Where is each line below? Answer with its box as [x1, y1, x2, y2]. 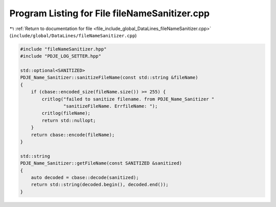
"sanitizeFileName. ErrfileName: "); [63, 103, 158, 109]
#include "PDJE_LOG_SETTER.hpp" [20, 54, 102, 59]
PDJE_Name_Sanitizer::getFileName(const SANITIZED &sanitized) [20, 161, 182, 166]
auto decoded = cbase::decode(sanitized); [31, 174, 139, 180]
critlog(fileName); [41, 110, 90, 116]
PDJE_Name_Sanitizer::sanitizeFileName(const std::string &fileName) [20, 74, 198, 81]
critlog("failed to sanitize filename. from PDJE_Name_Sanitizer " [41, 96, 215, 102]
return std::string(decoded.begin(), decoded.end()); [31, 182, 169, 188]
